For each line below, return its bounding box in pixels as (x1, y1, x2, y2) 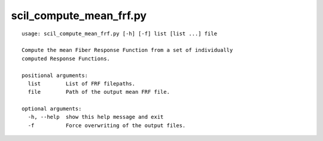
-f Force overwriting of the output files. (28, 122, 186, 128)
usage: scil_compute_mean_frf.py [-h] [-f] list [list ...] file (22, 30, 218, 37)
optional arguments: (22, 105, 82, 112)
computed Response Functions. (22, 55, 111, 62)
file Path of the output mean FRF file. (28, 88, 170, 96)
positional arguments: (22, 72, 89, 79)
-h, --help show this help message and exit (28, 114, 164, 121)
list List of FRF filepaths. (28, 80, 136, 87)
